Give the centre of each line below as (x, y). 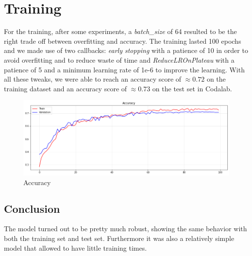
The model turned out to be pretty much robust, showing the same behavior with (126, 229)
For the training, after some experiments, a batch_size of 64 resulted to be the (120, 31)
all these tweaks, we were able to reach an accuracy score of (93, 79)
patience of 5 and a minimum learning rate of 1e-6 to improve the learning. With (124, 69)
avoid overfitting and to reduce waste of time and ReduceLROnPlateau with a (119, 60)
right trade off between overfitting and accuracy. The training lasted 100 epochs (123, 41)
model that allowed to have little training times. (76, 247)
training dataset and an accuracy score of (66, 88)
